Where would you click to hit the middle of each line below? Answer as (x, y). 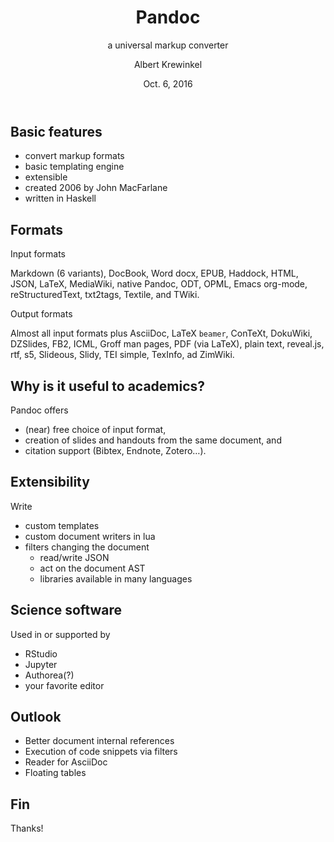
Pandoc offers (39, 410)
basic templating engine (74, 167)
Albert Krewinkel (168, 64)
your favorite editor (64, 685)
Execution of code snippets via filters (101, 752)
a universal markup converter (168, 45)
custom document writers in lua (90, 536)
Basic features (56, 131)
